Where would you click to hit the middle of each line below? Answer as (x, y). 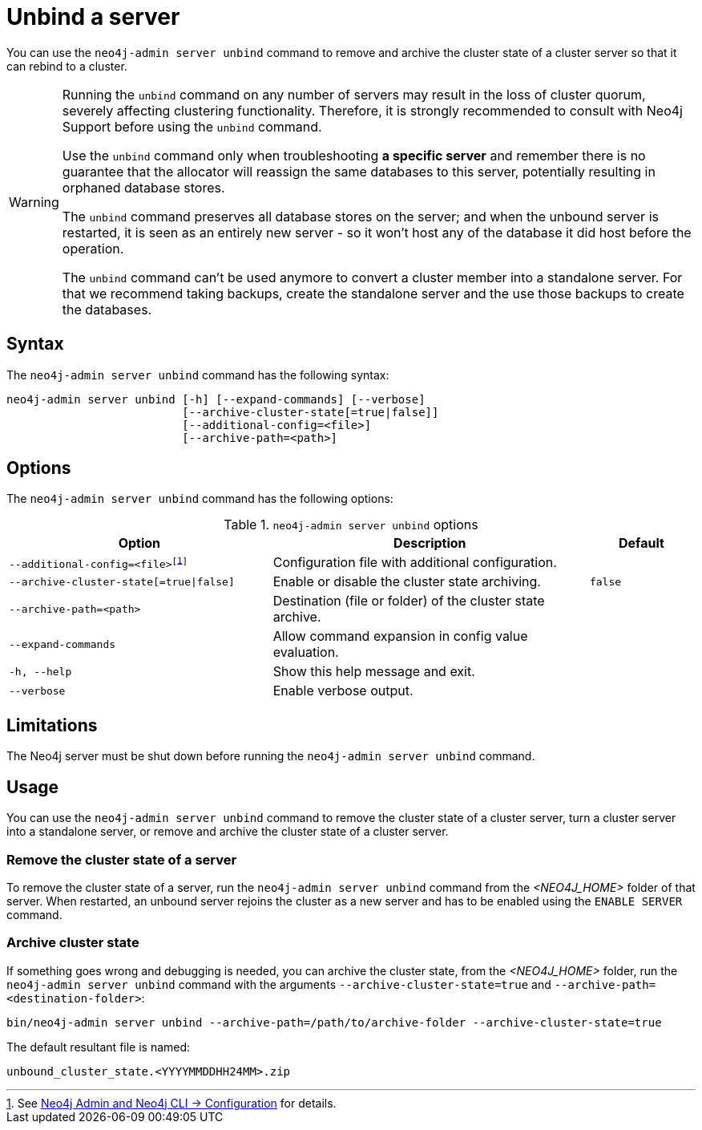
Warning (34, 202)
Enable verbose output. (343, 691)
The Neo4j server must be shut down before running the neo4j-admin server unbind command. (271, 756)
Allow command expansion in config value (400, 636)
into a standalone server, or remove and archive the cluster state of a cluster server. (228, 832)
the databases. (107, 309)
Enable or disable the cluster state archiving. (407, 582)
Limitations (52, 725)
